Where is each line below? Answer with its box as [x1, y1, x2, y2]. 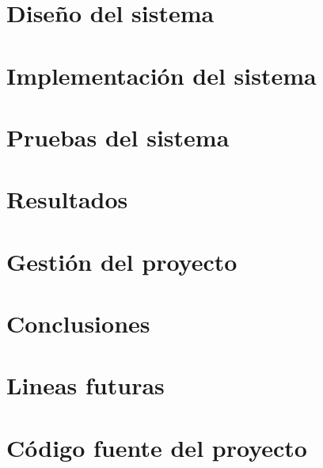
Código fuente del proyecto [6, 431, 307, 463]
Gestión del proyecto [6, 245, 237, 277]
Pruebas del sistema [6, 120, 230, 153]
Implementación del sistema [6, 59, 317, 91]
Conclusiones [6, 307, 150, 340]
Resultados [6, 183, 128, 215]
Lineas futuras [6, 369, 165, 401]
